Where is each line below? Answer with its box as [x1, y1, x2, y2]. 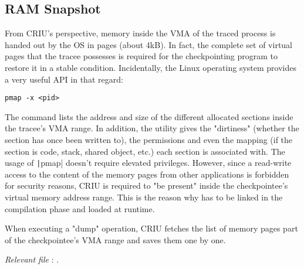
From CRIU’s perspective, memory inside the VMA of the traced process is [5, 27, 276, 39]
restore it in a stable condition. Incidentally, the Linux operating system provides [5, 61, 296, 73]
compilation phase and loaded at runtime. [5, 202, 155, 214]
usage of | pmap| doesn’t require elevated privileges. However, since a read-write [5, 156, 292, 169]
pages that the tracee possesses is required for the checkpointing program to [5, 50, 278, 62]
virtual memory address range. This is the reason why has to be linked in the [5, 191, 283, 203]
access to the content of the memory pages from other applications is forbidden [5, 168, 289, 180]
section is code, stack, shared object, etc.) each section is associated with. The [5, 145, 285, 157]
